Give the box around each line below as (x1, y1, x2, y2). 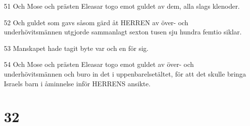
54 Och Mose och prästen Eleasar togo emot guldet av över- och (4, 59, 194, 69)
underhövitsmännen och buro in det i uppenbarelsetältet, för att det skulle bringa (4, 68, 246, 79)
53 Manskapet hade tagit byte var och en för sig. (4, 43, 149, 53)
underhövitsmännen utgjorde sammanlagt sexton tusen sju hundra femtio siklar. (4, 27, 242, 37)
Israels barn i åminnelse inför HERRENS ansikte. (4, 78, 151, 88)
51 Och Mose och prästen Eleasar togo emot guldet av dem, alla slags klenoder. (4, 1, 240, 11)
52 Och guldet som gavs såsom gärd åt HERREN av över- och (4, 17, 188, 27)
